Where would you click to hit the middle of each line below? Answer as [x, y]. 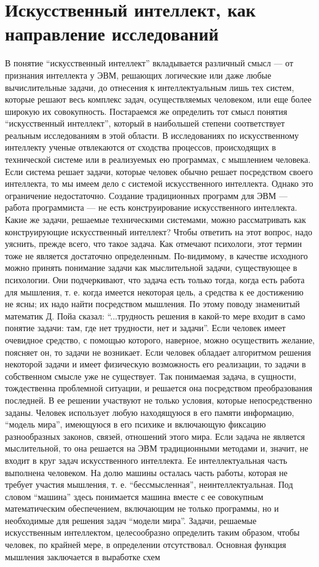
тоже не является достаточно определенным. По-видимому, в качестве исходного [156, 255]
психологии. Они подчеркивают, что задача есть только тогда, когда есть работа [155, 280]
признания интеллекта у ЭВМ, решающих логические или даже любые [138, 75]
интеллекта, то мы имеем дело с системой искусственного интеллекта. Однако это [159, 183]
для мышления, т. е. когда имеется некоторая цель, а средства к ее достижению [154, 291]
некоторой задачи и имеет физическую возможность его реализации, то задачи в [156, 364]
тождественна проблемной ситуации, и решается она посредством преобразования [159, 388]
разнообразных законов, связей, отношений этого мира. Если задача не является [155, 436]
